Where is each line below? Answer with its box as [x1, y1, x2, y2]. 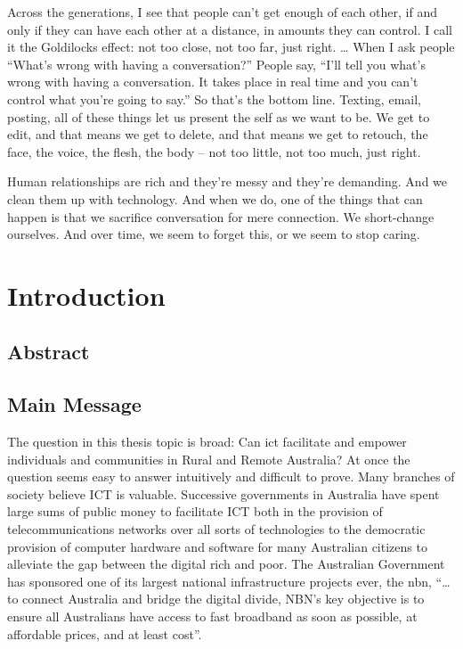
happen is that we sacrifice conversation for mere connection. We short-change [7, 207, 435, 226]
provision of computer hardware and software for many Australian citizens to [7, 537, 427, 555]
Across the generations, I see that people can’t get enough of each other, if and [7, 3, 437, 21]
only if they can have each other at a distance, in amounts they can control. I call [7, 20, 452, 38]
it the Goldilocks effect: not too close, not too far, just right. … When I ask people [7, 37, 455, 56]
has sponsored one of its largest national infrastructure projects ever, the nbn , [7, 571, 432, 590]
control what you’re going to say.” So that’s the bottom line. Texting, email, [7, 89, 421, 108]
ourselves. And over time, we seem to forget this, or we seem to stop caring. [7, 225, 420, 243]
